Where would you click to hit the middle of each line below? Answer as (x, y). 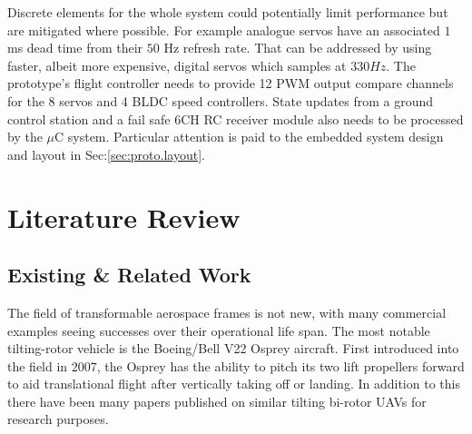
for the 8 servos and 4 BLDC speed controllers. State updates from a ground (221, 100)
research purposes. (58, 419)
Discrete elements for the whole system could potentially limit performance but (228, 12)
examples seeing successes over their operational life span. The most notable (219, 330)
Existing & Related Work (129, 275)
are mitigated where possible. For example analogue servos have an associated (224, 30)
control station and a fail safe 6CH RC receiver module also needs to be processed (236, 118)
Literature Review (124, 217)
